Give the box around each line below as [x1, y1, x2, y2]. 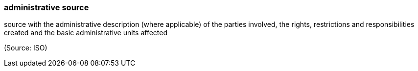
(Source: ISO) [4, 44, 47, 52]
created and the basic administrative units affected [4, 28, 168, 37]
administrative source [4, 2, 89, 12]
